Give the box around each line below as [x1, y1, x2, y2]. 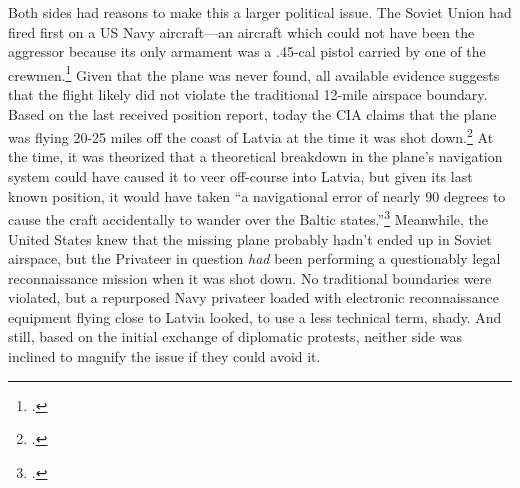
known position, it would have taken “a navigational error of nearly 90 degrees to [8, 185, 506, 206]
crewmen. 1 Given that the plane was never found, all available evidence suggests [8, 61, 500, 85]
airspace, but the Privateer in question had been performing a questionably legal [8, 248, 501, 269]
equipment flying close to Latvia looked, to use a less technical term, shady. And [8, 306, 502, 327]
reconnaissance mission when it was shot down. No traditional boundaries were [8, 267, 492, 288]
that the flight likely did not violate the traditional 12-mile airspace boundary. [8, 84, 488, 105]
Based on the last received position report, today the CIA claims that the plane [8, 103, 497, 124]
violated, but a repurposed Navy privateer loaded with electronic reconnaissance [8, 287, 499, 308]
